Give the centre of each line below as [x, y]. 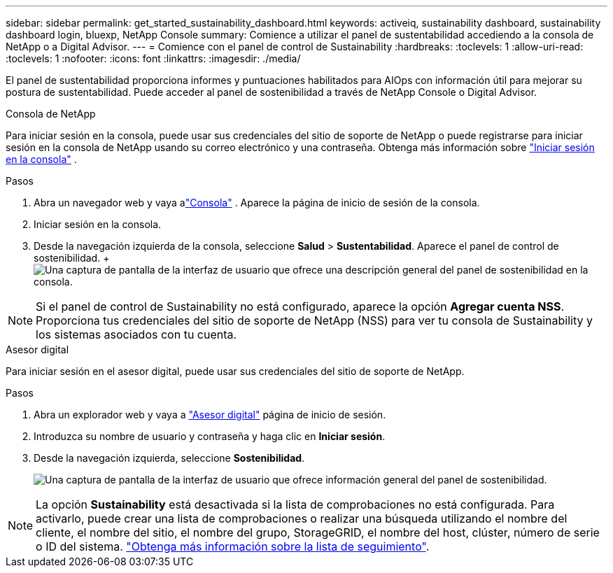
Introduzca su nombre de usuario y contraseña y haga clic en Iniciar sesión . [210, 436]
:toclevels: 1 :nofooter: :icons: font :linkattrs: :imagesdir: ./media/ [153, 58]
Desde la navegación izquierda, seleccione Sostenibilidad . [169, 458]
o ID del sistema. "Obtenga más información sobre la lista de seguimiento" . [233, 546]
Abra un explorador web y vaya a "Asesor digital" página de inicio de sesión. [210, 415]
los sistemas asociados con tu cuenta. [136, 334]
